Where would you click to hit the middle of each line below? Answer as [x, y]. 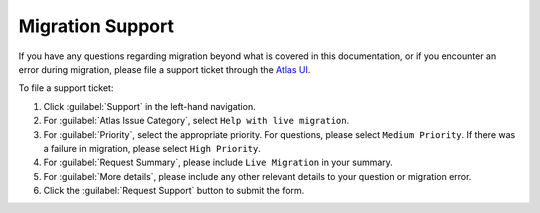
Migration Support [96, 26]
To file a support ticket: [66, 88]
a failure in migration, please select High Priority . [152, 148]
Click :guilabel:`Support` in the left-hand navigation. [149, 106]
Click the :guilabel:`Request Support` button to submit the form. [174, 191]
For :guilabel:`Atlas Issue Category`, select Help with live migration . [196, 121]
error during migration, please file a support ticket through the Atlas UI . [164, 69]
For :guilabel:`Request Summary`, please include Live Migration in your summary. [218, 162]
